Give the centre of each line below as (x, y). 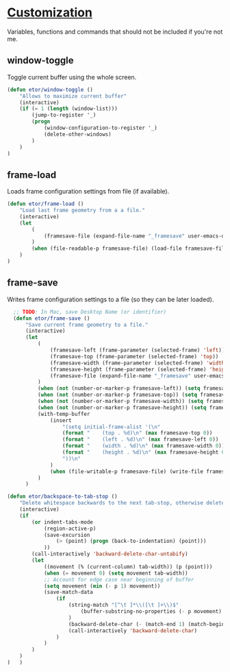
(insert (61, 420)
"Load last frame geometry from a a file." (82, 211)
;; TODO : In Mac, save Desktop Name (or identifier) (90, 312)
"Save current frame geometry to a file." (87, 325)
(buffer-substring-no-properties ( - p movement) (151, 612)
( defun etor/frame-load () (46, 204)
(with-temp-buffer (64, 414)
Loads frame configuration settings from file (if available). (88, 192)
